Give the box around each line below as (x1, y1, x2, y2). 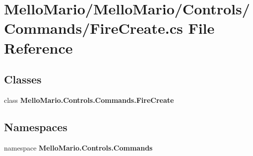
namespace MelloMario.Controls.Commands (4, 142, 153, 153)
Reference (4, 37, 73, 58)
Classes (4, 72, 42, 87)
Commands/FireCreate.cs (4, 18, 183, 38)
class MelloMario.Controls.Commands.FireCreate (4, 94, 174, 105)
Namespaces (4, 119, 67, 134)
